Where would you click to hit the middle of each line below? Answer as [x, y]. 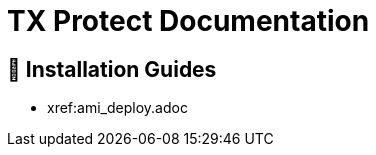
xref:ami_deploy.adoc [117, 108]
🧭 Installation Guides [112, 69]
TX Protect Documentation [188, 21]
